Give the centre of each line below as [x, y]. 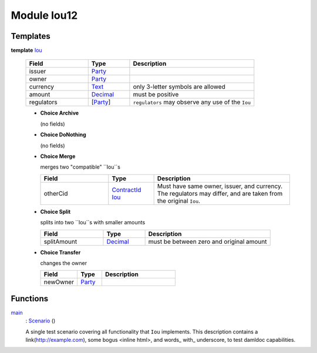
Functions [30, 299]
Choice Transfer [60, 252]
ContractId [127, 190]
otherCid [56, 193]
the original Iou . [179, 201]
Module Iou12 [44, 15]
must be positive [156, 95]
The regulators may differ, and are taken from [220, 193]
